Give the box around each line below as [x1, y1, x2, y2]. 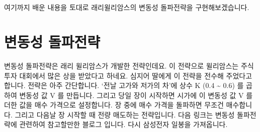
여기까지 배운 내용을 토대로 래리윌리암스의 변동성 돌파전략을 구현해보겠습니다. [4, 2, 249, 12]
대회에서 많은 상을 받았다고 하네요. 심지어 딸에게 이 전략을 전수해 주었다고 [19, 70, 252, 80]
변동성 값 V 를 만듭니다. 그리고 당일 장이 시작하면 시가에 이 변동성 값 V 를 [19, 89, 253, 100]
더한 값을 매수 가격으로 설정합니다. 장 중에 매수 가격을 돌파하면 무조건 [4, 99, 224, 110]
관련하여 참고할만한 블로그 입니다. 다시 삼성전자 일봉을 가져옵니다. [19, 119, 228, 129]
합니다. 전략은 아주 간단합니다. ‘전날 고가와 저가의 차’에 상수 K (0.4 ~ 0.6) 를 [4, 80, 244, 90]
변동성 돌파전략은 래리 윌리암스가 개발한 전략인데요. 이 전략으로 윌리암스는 [4, 60, 239, 70]
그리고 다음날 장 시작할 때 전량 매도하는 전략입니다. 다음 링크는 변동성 [15, 109, 235, 119]
